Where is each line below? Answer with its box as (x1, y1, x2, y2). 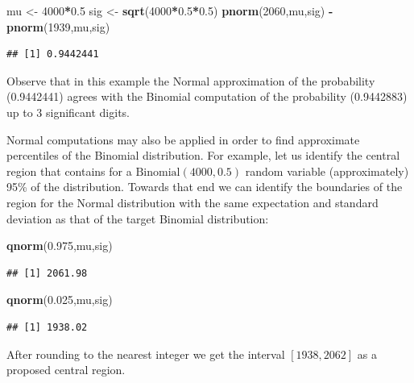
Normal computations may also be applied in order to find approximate (6, 131, 360, 148)
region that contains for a (6, 162, 132, 179)
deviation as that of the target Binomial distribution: (6, 210, 269, 227)
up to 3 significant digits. (6, 103, 130, 120)
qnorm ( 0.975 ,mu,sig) (6, 237, 113, 254)
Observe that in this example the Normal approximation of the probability (6, 72, 375, 89)
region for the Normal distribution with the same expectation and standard (6, 194, 379, 210)
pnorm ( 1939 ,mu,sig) (6, 18, 110, 35)
